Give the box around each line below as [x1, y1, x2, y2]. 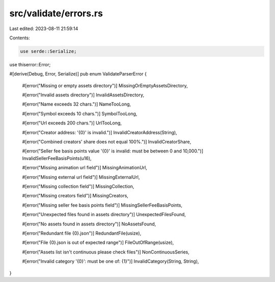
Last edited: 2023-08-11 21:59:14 [9, 25, 78, 32]
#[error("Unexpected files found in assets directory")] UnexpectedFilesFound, [22, 212, 186, 218]
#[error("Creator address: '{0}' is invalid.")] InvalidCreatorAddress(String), [22, 129, 178, 135]
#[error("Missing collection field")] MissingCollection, [22, 183, 134, 189]
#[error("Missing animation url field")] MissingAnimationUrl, [22, 165, 147, 171]
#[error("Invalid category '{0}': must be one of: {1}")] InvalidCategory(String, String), [22, 258, 199, 265]
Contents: [9, 35, 30, 41]
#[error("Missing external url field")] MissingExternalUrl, [22, 174, 140, 180]
